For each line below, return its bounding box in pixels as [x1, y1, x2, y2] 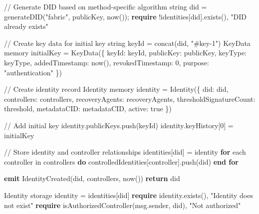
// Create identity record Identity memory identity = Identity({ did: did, [4, 84, 229, 94]
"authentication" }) [4, 67, 62, 77]
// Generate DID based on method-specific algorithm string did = [4, 1, 207, 11]
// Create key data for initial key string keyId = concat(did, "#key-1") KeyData [4, 37, 251, 48]
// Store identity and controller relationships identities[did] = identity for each [4, 147, 246, 157]
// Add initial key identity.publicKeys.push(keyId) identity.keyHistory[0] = [4, 120, 234, 130]
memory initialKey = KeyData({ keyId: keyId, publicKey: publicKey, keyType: [4, 47, 247, 58]
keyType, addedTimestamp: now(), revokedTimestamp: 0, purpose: [4, 57, 209, 67]
